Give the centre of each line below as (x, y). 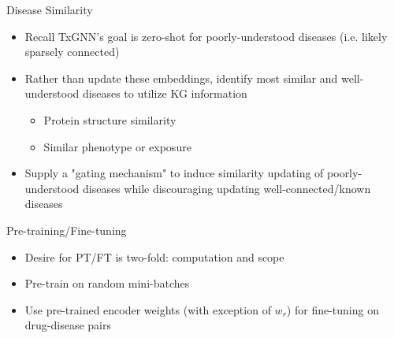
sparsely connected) (72, 52)
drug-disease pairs (68, 325)
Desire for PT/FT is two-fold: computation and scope (154, 256)
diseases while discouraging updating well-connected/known (227, 188)
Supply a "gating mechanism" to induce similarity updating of (174, 173)
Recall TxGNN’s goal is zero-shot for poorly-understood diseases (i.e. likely (206, 36)
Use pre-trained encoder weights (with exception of (148, 309)
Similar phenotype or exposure (117, 146)
